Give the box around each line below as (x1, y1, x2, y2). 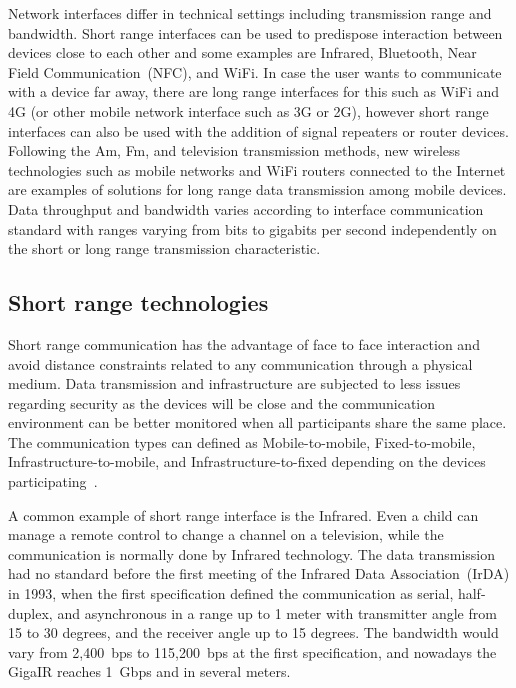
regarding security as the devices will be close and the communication (8, 392, 435, 413)
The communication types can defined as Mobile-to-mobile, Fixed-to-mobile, (8, 431, 476, 452)
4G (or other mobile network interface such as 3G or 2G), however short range (8, 100, 489, 121)
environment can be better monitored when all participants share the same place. (8, 412, 507, 433)
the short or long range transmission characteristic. (8, 238, 321, 259)
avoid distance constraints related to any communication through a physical (8, 353, 473, 374)
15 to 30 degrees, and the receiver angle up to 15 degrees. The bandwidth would (8, 622, 499, 643)
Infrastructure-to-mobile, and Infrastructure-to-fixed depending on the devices (8, 451, 486, 472)
